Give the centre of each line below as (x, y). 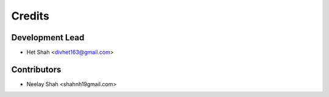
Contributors (36, 69)
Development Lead (48, 38)
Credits (30, 16)
